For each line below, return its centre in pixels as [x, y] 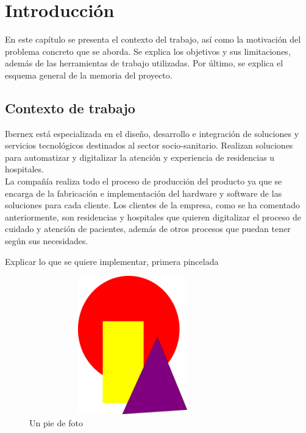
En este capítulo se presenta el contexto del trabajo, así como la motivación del [153, 39]
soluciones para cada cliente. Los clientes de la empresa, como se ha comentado [153, 205]
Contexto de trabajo [70, 107]
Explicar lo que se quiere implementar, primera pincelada [112, 261]
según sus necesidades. [47, 241]
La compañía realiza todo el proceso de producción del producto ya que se [144, 181]
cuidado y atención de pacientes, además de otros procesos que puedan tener [148, 229]
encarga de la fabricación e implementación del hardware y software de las [144, 193]
